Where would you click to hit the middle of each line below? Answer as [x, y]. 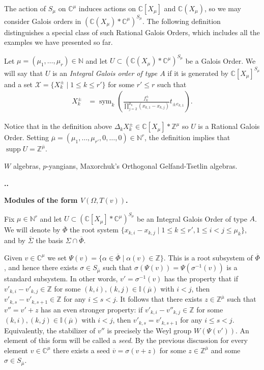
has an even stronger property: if [92, 309]
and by [15, 240]
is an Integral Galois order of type [105, 73]
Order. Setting [26, 137]
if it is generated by [198, 73]
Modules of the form [41, 200]
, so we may [223, 8]
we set [57, 257]
